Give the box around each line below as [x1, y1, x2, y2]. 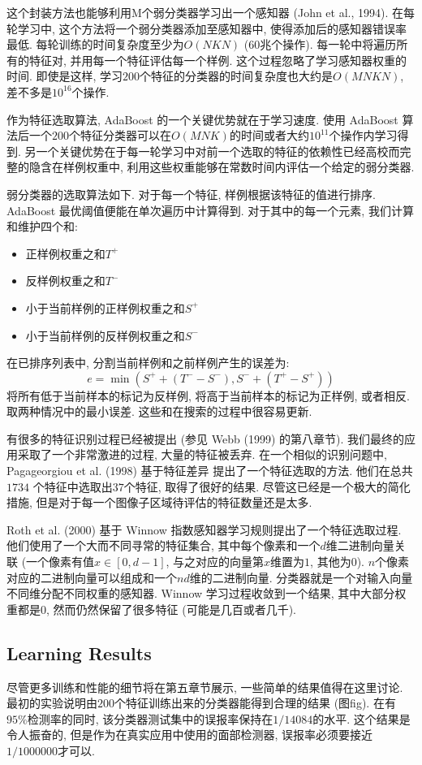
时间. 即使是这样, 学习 [6, 67, 123, 84]
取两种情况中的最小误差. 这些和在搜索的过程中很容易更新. [6, 403, 312, 420]
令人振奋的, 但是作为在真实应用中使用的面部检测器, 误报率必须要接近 [6, 726, 373, 743]
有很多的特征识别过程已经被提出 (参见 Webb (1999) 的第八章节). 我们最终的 [6, 430, 404, 447]
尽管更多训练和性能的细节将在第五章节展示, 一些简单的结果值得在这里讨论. [6, 678, 403, 695]
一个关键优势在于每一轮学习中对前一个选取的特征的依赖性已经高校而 [36, 142, 400, 159]
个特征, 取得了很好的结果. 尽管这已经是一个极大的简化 [123, 478, 411, 495]
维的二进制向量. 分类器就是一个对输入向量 [189, 568, 413, 586]
